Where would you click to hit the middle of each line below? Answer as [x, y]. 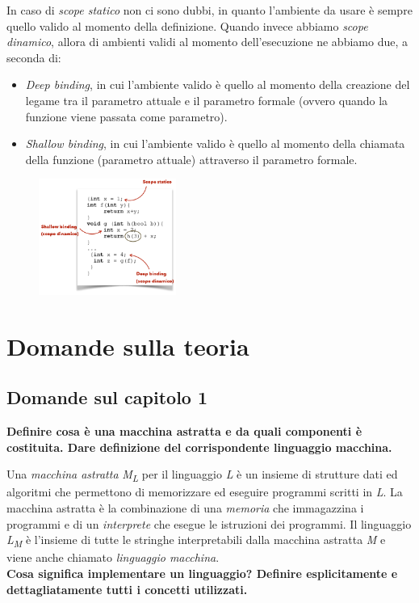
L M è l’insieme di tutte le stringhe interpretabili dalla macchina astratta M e [196, 541]
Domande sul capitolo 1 [107, 397]
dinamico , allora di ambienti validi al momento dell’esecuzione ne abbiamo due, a [207, 42]
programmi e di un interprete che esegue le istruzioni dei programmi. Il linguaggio [209, 523]
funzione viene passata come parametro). [126, 116]
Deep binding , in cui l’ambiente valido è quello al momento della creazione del [218, 84]
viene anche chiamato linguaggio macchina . [113, 557]
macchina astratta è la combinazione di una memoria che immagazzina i [185, 508]
